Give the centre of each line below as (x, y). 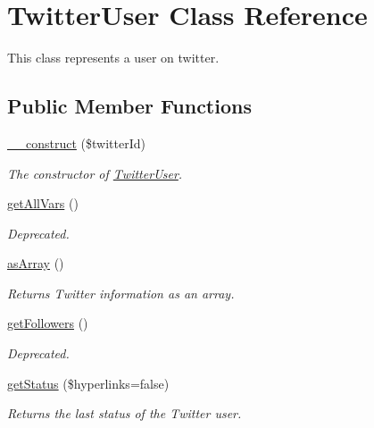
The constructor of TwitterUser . (95, 173)
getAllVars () (43, 203)
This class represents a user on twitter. (113, 58)
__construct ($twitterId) (76, 143)
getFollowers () (48, 323)
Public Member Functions (129, 106)
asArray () (36, 263)
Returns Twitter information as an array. (121, 293)
